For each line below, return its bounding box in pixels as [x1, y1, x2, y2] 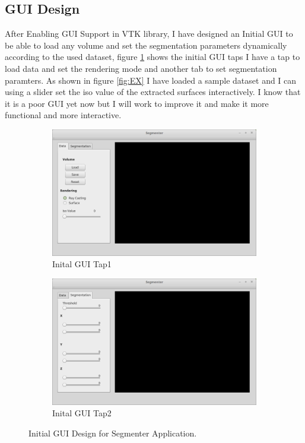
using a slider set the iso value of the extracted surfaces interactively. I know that [5, 86, 301, 98]
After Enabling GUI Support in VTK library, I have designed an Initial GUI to [5, 27, 293, 40]
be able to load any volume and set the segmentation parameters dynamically [5, 39, 287, 51]
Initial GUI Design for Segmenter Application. [28, 427, 197, 439]
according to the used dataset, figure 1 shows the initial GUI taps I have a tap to [5, 50, 300, 63]
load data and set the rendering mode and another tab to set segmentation [5, 62, 277, 74]
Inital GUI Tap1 [52, 258, 112, 270]
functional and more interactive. [5, 109, 122, 121]
